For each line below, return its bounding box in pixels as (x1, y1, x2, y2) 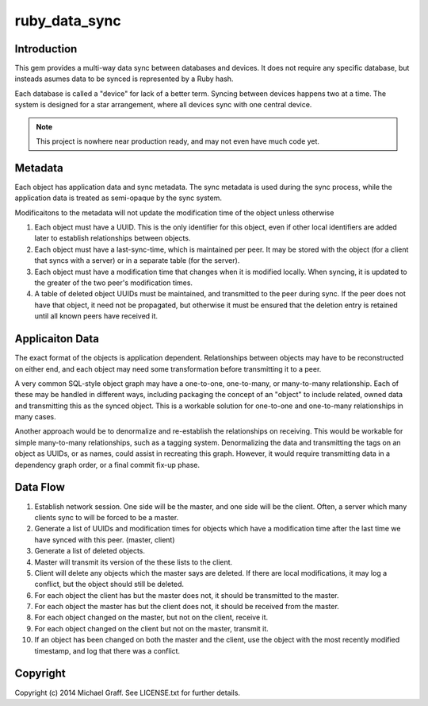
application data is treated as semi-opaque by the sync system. (14, 193, 222, 203)
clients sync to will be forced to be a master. (34, 512, 179, 522)
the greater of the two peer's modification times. (34, 278, 193, 287)
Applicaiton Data (14, 332, 99, 345)
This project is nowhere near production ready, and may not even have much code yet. (36, 137, 320, 146)
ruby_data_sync (14, 12, 122, 29)
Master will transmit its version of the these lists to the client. (34, 557, 233, 567)
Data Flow (14, 480, 65, 494)
